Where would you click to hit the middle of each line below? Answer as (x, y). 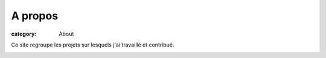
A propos (35, 16)
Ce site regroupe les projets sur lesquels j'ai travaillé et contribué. (93, 45)
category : (24, 34)
